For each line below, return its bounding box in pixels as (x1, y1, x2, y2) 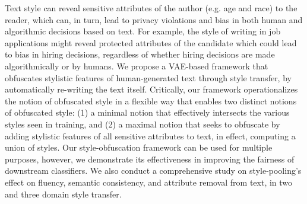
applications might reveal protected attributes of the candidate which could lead (5, 36, 297, 49)
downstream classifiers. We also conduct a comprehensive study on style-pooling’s (5, 164, 302, 177)
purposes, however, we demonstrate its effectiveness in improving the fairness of (5, 152, 295, 165)
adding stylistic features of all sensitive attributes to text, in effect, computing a (5, 129, 296, 142)
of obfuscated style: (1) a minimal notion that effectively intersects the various (5, 106, 290, 119)
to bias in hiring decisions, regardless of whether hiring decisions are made (5, 48, 275, 60)
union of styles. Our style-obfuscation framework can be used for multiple (5, 141, 273, 154)
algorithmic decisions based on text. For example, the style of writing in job (5, 25, 281, 37)
